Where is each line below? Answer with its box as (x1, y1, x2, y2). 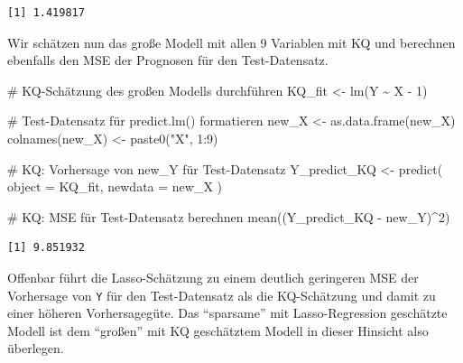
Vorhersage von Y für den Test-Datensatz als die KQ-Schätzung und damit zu (7, 285, 436, 304)
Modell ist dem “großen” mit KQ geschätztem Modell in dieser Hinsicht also (7, 321, 429, 340)
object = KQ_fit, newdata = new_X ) (7, 177, 223, 196)
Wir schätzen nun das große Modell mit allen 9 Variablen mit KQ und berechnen (7, 33, 456, 51)
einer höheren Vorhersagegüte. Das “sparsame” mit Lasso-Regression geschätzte (7, 303, 448, 322)
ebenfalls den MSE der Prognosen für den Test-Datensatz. (7, 51, 329, 70)
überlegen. (7, 339, 64, 358)
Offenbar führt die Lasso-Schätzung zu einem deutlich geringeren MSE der (7, 267, 419, 286)
